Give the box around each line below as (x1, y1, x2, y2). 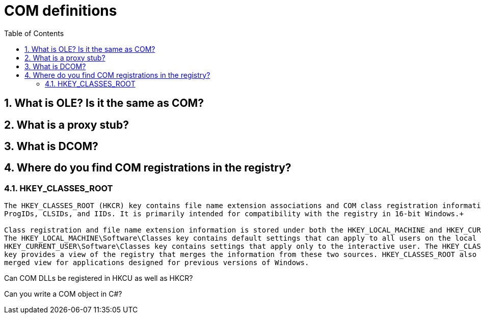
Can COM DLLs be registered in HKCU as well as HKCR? (4, 274, 193, 283)
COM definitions (4, 2, 117, 19)
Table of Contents (4, 28, 64, 38)
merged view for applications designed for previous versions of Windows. (4, 258, 309, 267)
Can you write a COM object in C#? (4, 290, 122, 299)
